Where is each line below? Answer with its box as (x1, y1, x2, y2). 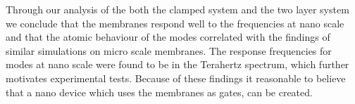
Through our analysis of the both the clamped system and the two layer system (6, 2, 349, 16)
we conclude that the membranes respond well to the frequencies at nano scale (6, 15, 344, 30)
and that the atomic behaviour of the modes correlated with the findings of (6, 30, 330, 44)
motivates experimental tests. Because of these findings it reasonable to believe (6, 70, 346, 85)
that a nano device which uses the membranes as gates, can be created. (6, 84, 313, 99)
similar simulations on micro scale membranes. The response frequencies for (6, 43, 332, 58)
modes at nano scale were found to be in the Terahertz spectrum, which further (6, 57, 349, 72)
